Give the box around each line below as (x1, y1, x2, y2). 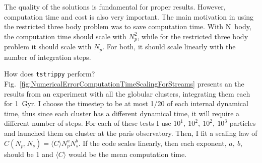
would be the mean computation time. (68, 148, 187, 159)
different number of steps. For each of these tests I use (4, 118, 171, 128)
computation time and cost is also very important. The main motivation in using (4, 11, 254, 22)
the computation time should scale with (4, 31, 126, 41)
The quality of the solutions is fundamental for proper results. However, (4, 2, 226, 12)
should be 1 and (4, 148, 53, 159)
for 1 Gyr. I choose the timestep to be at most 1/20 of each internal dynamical (4, 98, 248, 109)
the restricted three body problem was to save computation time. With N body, (4, 21, 251, 32)
